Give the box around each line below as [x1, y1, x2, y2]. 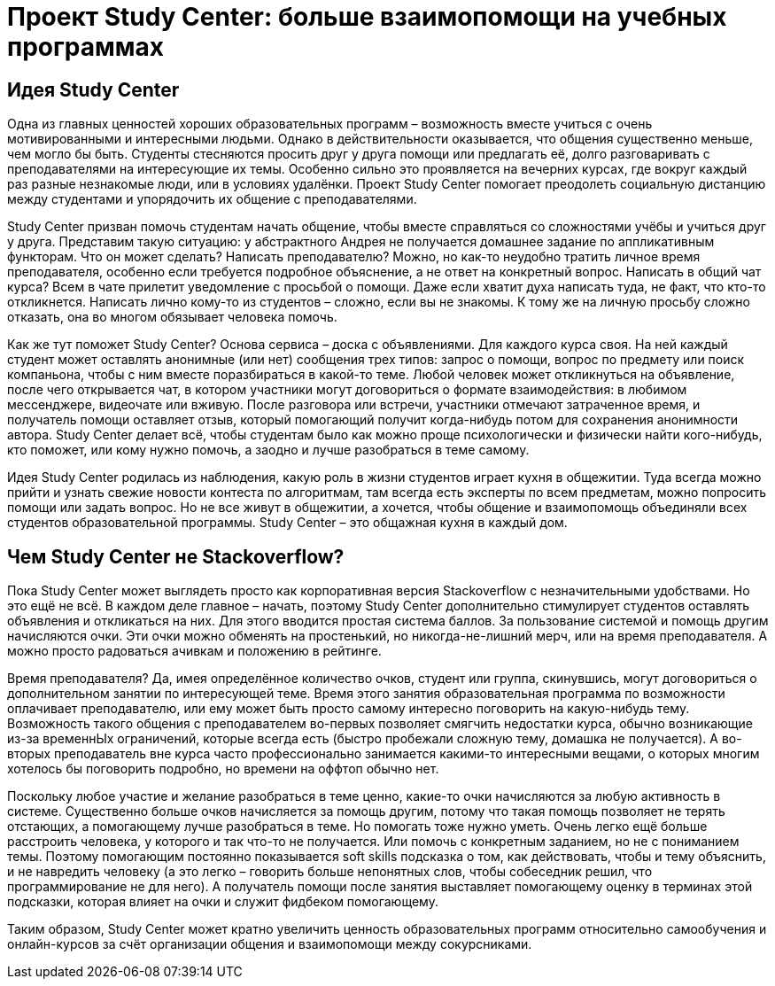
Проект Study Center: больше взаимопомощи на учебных [7, 2, 727, 32]
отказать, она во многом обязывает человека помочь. [7, 309, 337, 325]
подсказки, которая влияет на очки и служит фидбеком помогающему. [7, 894, 438, 910]
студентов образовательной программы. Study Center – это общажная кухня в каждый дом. [7, 515, 568, 531]
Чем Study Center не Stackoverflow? [7, 545, 345, 568]
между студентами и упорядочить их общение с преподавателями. [7, 191, 417, 207]
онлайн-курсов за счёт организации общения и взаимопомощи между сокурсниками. [7, 936, 532, 952]
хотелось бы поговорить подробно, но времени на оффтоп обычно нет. [7, 761, 439, 777]
